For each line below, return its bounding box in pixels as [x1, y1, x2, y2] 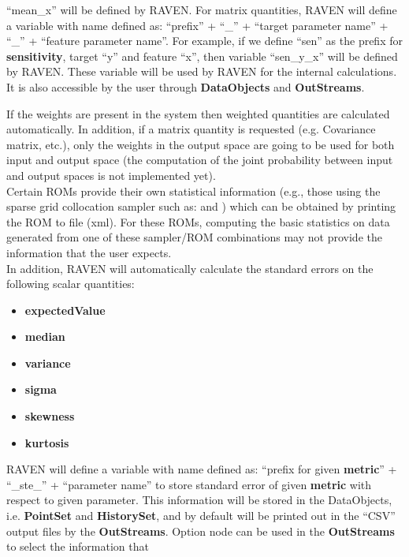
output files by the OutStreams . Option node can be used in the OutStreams [6, 522, 395, 539]
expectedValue [24, 301, 106, 318]
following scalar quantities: [6, 275, 135, 292]
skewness [24, 408, 75, 424]
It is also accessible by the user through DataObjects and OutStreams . [6, 78, 365, 95]
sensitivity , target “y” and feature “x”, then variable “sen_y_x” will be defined [6, 47, 398, 64]
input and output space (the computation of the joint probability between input [6, 151, 393, 168]
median [24, 328, 65, 345]
